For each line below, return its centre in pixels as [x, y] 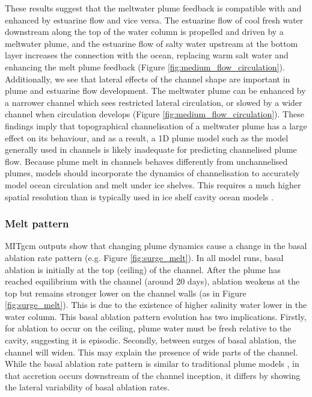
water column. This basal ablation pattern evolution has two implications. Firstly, [156, 316]
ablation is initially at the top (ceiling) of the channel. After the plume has [143, 269]
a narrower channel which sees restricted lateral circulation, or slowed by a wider [154, 102]
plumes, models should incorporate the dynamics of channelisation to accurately [152, 173]
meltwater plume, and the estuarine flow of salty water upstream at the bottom [151, 43]
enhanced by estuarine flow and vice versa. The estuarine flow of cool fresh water [154, 20]
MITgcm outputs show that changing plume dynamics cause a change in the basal [156, 246]
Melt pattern [37, 223]
